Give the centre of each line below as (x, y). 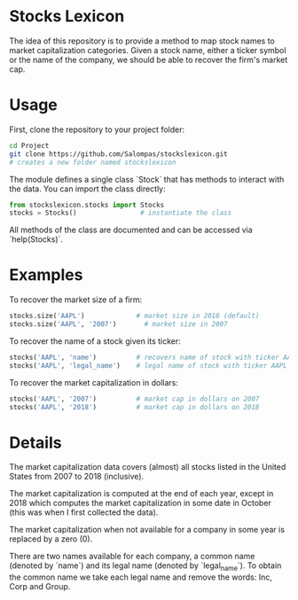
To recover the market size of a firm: (76, 300)
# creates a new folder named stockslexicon (93, 162)
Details (35, 443)
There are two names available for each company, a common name (132, 557)
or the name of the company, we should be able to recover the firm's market (149, 59)
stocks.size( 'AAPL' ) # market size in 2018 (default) (134, 316)
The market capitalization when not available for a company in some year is (147, 530)
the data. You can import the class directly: (87, 189)
